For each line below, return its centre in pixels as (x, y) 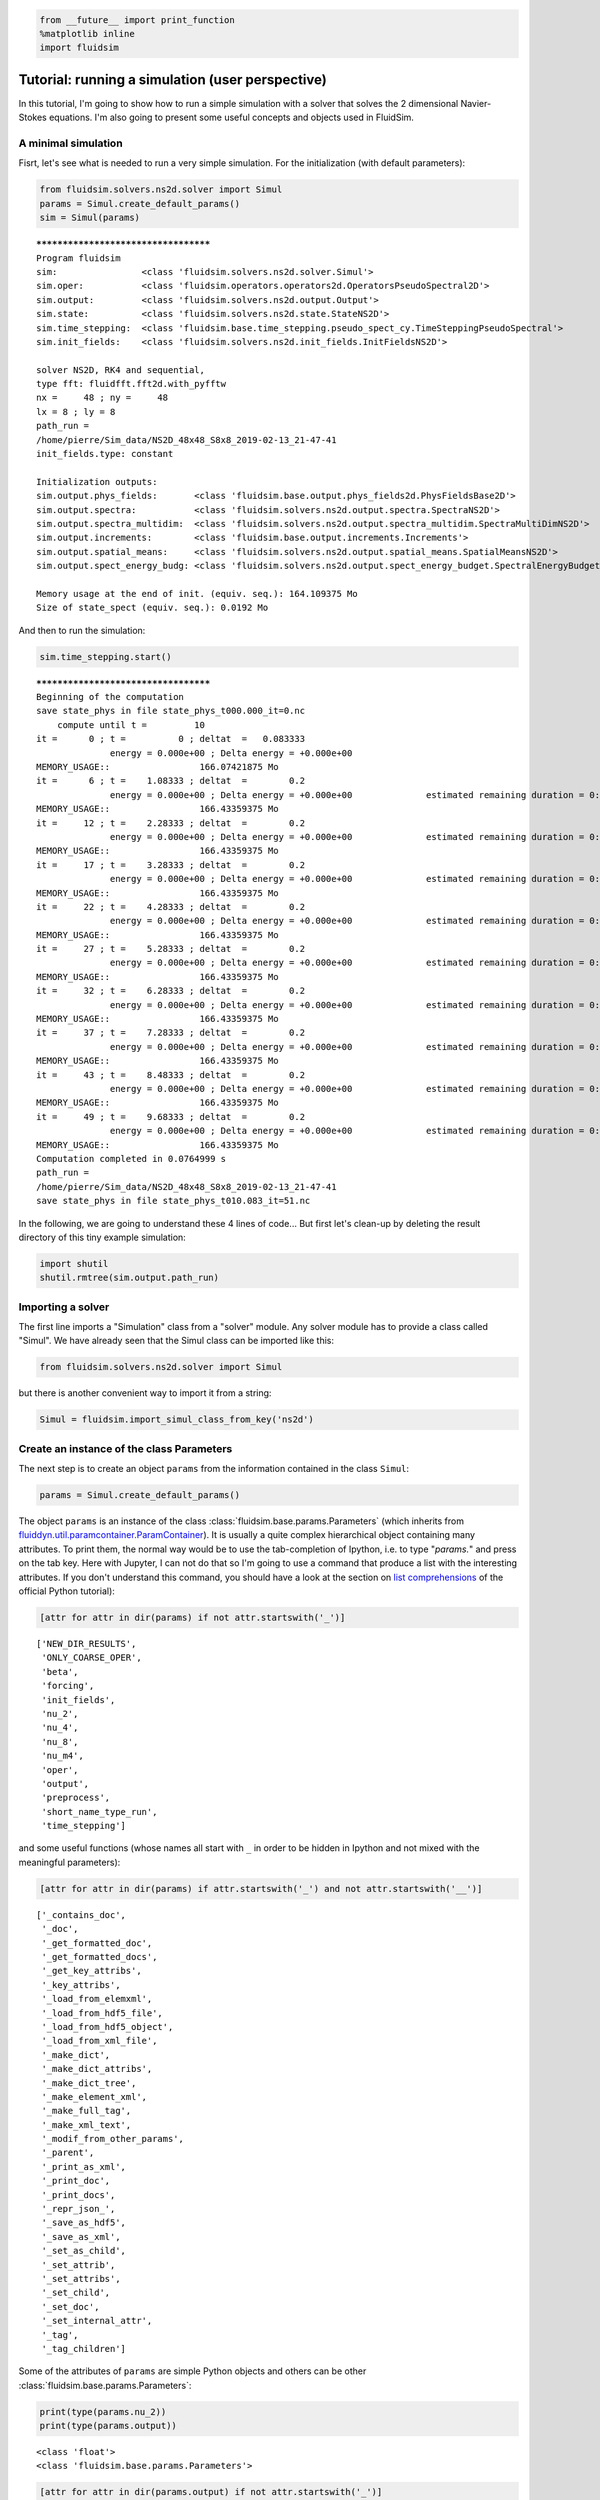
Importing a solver (64, 1307)
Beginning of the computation (110, 697)
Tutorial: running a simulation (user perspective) (172, 79)
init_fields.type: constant (105, 454)
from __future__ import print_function (137, 19)
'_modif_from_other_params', (113, 2139)
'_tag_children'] (84, 2348)
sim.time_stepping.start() (105, 656)
